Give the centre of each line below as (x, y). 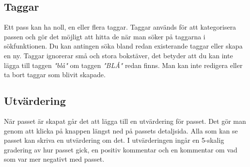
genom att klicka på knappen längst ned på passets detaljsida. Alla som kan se (121, 130)
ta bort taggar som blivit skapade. (55, 75)
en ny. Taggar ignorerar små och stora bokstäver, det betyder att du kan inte (118, 55)
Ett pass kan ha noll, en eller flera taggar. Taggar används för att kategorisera (120, 27)
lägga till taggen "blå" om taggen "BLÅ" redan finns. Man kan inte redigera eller (123, 65)
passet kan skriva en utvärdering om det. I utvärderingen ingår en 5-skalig (114, 140)
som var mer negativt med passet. (54, 159)
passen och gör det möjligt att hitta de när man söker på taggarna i (105, 36)
